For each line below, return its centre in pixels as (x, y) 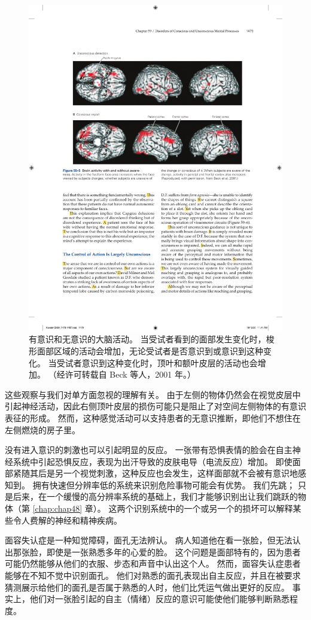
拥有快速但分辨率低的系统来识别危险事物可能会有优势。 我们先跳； (164, 484)
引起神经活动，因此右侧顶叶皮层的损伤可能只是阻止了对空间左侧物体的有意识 (155, 406)
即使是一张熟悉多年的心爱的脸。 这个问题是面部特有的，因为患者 (173, 551)
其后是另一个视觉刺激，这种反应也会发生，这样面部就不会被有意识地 (164, 473)
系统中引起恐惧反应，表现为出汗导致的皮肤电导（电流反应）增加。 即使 (153, 461)
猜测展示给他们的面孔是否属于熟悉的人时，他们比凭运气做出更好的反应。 (147, 587)
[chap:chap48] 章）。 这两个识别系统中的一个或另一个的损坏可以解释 (163, 508)
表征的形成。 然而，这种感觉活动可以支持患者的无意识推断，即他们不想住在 (153, 417)
